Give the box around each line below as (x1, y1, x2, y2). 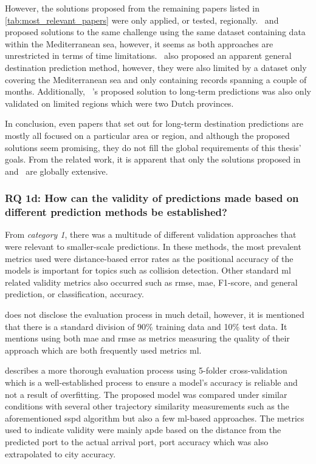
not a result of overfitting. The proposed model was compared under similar (5, 388, 287, 400)
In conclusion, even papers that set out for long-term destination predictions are (5, 117, 303, 130)
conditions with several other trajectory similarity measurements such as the (5, 400, 289, 412)
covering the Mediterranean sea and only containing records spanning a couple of (5, 73, 307, 86)
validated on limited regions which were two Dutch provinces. (5, 96, 234, 109)
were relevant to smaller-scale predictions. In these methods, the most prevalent (5, 240, 301, 253)
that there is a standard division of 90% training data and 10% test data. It (5, 320, 287, 332)
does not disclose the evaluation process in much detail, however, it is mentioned (5, 308, 304, 321)
